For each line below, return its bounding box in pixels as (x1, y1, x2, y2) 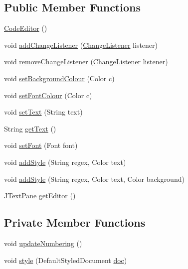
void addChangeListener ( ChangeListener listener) (4, 39, 158, 50)
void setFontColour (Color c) (4, 90, 92, 100)
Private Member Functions (4, 215, 146, 230)
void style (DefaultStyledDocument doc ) (4, 255, 127, 265)
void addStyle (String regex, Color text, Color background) (4, 173, 185, 184)
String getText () (4, 123, 56, 134)
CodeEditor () (4, 23, 47, 33)
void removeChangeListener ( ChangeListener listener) (4, 56, 168, 67)
